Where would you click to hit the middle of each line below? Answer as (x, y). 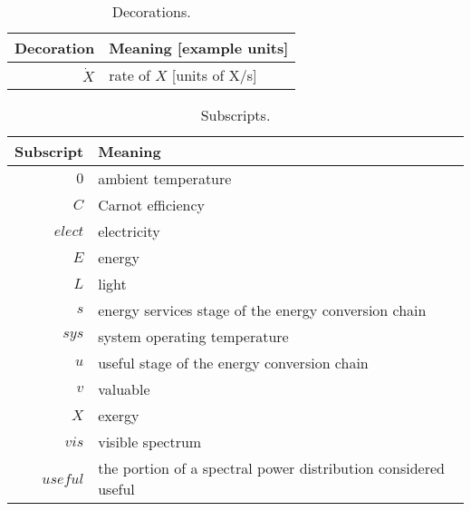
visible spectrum (150, 442)
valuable (124, 389)
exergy (119, 415)
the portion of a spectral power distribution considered (271, 468)
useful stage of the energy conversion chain (233, 363)
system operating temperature (193, 336)
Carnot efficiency (151, 205)
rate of (130, 75)
